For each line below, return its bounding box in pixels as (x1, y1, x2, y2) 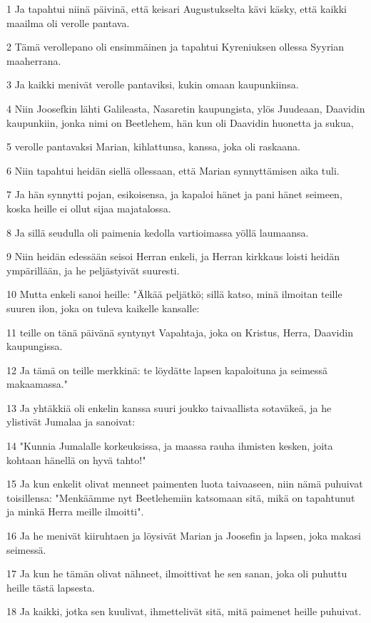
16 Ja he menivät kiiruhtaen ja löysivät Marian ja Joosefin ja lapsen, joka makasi (6, 528, 362, 543)
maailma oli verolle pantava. (6, 15, 130, 30)
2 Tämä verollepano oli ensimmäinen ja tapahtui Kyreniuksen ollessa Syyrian (6, 39, 345, 54)
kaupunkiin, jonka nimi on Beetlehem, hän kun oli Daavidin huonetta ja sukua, (6, 115, 354, 130)
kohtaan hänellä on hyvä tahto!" (6, 452, 146, 467)
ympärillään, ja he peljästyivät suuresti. (6, 262, 180, 277)
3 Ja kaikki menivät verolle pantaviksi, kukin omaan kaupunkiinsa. (6, 77, 299, 92)
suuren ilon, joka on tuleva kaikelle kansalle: (6, 300, 200, 315)
